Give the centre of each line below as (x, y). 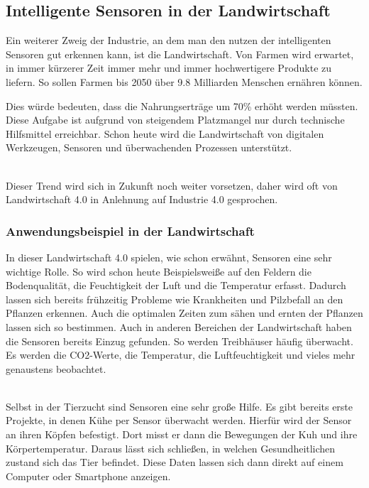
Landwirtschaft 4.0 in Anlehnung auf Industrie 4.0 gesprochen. (142, 199)
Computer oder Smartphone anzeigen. (88, 476)
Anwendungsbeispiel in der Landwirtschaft (130, 231)
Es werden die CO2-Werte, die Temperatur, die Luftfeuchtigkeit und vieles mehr (181, 355)
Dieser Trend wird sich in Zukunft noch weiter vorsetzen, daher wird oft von (172, 185)
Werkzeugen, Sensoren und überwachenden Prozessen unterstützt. (149, 147)
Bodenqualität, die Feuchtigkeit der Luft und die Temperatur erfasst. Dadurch (176, 285)
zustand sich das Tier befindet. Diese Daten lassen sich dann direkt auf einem (175, 462)
